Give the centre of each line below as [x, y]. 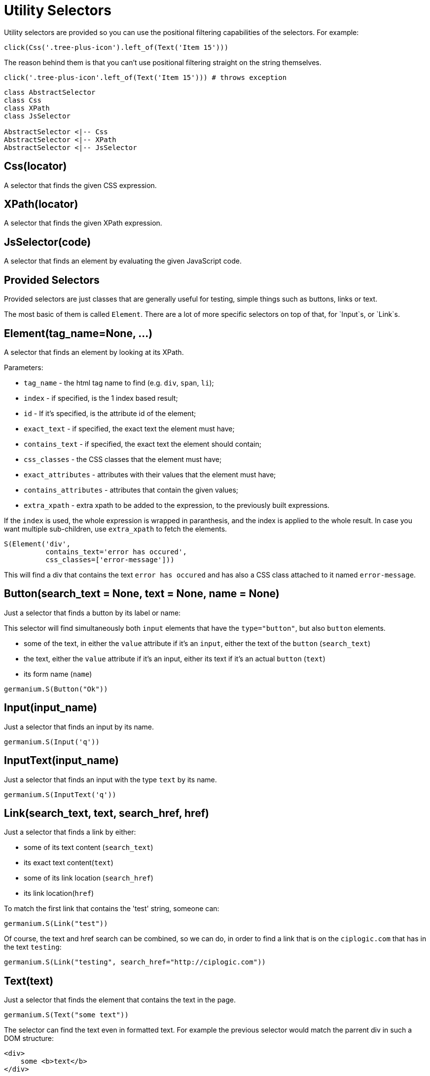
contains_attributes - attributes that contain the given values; [131, 490]
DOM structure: [29, 1038]
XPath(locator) [41, 204]
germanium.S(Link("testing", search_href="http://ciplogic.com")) [135, 962]
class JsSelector [37, 116]
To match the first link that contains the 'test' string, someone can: [112, 909]
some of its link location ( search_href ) [89, 878]
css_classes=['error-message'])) [110, 559]
